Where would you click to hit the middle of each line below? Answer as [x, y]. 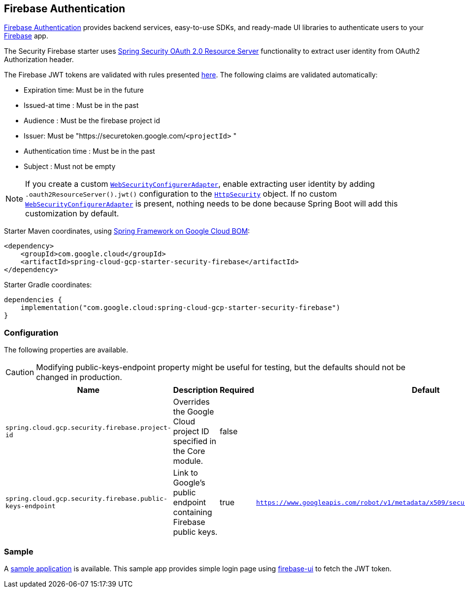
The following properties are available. [66, 350]
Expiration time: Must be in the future [84, 90]
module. [188, 461]
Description [195, 390]
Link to [185, 473]
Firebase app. [26, 36]
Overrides [191, 402]
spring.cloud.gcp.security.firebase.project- [88, 428]
